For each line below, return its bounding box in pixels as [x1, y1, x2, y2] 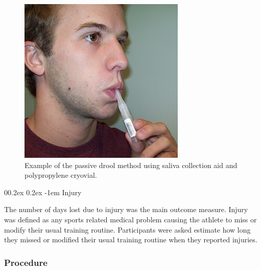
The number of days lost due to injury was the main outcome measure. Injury [4, 204, 248, 215]
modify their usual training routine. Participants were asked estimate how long [4, 224, 251, 235]
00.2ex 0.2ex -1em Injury [4, 186, 82, 197]
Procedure [4, 256, 48, 268]
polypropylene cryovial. [25, 170, 97, 180]
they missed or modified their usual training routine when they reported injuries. [4, 234, 257, 245]
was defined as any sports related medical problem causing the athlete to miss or [4, 214, 257, 224]
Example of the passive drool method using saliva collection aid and [25, 159, 238, 170]
